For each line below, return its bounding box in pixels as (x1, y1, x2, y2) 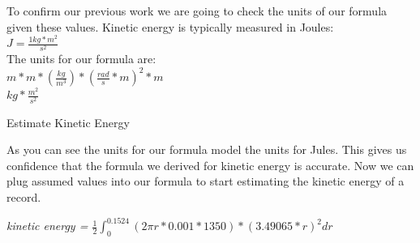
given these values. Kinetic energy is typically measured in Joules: (6, 18, 334, 35)
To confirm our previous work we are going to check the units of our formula (6, 2, 388, 19)
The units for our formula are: (6, 50, 156, 67)
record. (6, 188, 41, 205)
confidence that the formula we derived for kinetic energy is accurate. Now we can (6, 156, 414, 173)
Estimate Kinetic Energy (6, 113, 130, 130)
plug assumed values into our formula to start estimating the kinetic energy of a (6, 173, 405, 190)
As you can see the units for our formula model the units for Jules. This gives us (6, 141, 407, 158)
